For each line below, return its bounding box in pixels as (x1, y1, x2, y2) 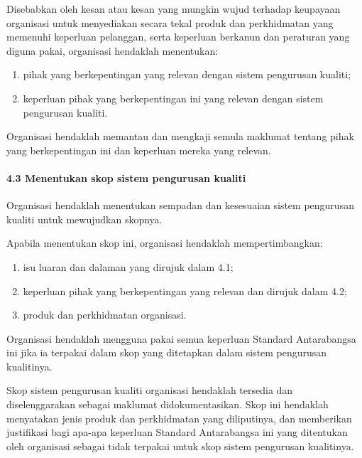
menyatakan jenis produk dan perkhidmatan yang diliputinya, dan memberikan (6, 410, 352, 425)
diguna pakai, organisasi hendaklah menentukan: (6, 43, 219, 58)
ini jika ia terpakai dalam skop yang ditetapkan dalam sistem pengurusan (6, 345, 327, 360)
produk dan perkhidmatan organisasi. (23, 307, 187, 322)
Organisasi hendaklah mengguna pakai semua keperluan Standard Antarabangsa (6, 331, 356, 346)
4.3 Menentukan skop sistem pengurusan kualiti (6, 170, 246, 185)
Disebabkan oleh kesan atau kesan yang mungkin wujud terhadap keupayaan (6, 1, 341, 16)
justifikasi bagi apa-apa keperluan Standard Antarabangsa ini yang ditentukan (6, 425, 348, 440)
